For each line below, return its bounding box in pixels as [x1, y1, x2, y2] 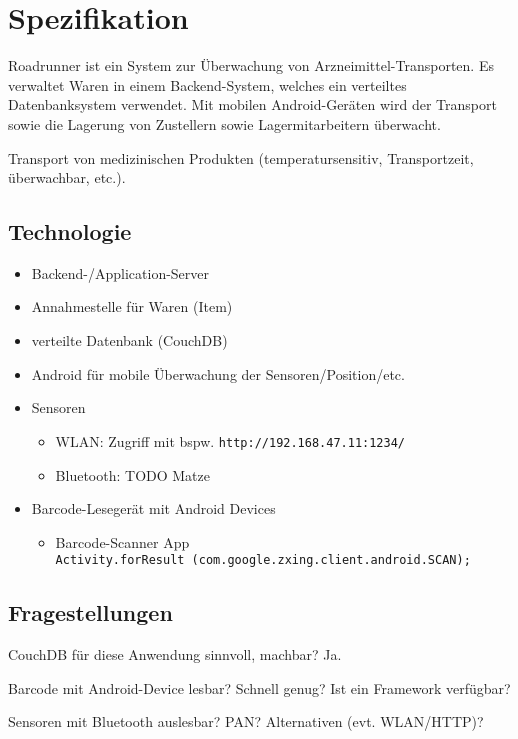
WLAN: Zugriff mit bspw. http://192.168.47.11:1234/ [55, 430, 405, 451]
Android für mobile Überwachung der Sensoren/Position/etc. [31, 363, 405, 384]
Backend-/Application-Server [31, 262, 210, 283]
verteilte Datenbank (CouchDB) [31, 330, 228, 351]
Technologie [8, 216, 132, 247]
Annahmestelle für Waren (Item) [31, 296, 233, 317]
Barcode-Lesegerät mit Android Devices [31, 498, 276, 519]
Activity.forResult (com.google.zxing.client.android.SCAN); [55, 553, 471, 568]
